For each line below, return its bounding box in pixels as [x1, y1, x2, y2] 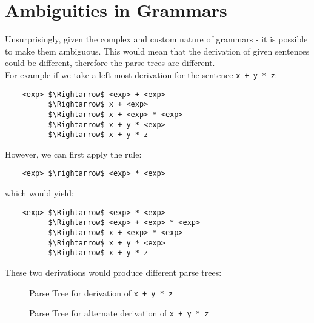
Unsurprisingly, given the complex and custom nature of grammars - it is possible [5, 33, 308, 45]
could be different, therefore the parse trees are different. [5, 56, 215, 69]
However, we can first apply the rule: [5, 147, 142, 160]
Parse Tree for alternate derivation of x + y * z [29, 307, 209, 319]
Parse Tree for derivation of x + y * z [29, 286, 173, 299]
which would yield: [5, 187, 74, 199]
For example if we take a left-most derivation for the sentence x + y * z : [5, 68, 278, 81]
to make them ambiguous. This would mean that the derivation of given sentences [5, 44, 310, 57]
